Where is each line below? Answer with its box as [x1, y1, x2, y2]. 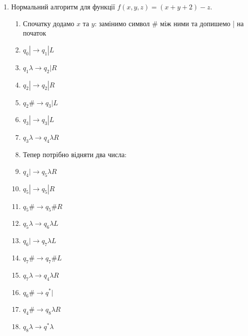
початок [23, 28, 46, 38]
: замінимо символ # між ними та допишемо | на [94, 18, 244, 28]
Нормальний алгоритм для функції [11, 1, 115, 11]
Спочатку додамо [23, 18, 75, 28]
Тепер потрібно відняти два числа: [23, 149, 127, 160]
